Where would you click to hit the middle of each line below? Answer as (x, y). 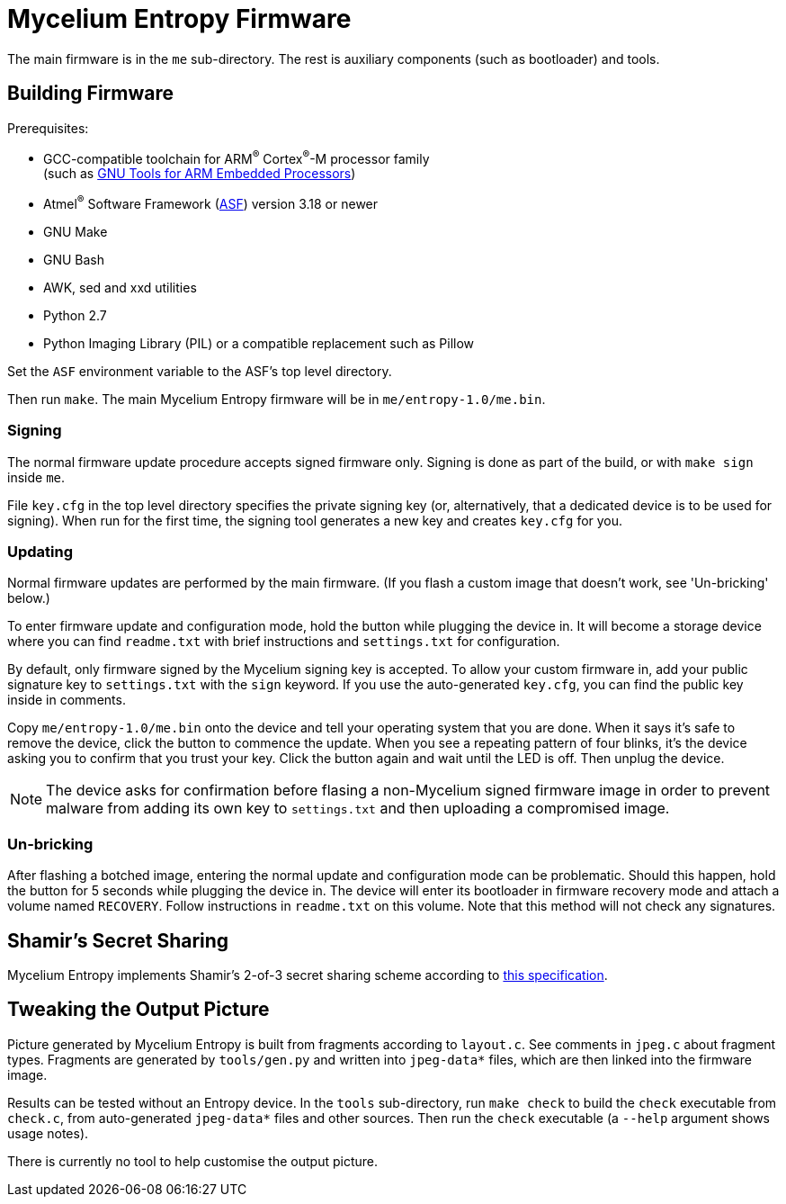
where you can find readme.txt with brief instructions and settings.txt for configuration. (284, 642)
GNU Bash (74, 259)
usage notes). (48, 1133)
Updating (40, 552)
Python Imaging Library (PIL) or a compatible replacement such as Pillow (259, 343)
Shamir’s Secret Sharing (118, 940)
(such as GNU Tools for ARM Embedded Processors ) (200, 174)
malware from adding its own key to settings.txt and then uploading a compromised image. (358, 809)
